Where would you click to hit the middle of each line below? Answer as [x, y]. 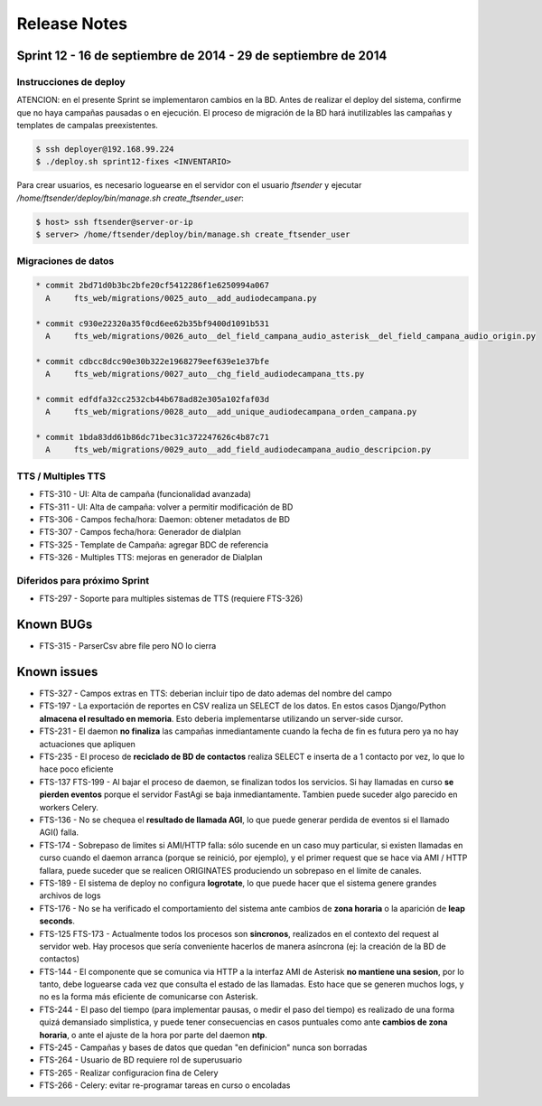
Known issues [57, 672]
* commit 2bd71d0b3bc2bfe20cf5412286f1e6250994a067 [153, 286]
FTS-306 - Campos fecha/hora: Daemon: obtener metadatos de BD [165, 519]
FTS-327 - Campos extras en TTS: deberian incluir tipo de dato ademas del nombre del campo [215, 694]
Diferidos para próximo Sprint [83, 580]
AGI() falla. [59, 832]
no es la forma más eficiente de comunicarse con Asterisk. [149, 997]
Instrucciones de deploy [71, 81]
